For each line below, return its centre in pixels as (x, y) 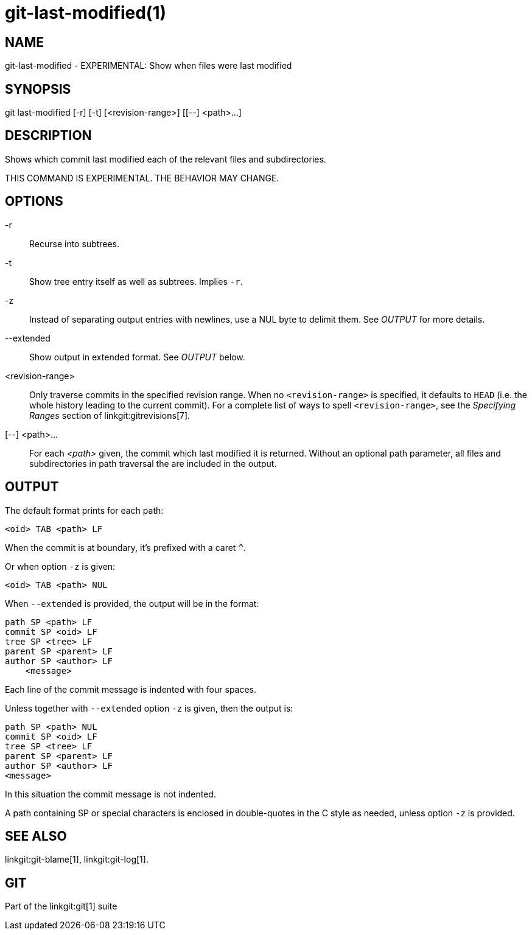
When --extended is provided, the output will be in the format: (132, 603)
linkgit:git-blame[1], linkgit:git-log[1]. (77, 860)
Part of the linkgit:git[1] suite (61, 906)
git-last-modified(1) (86, 13)
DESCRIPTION (48, 136)
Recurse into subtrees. (75, 243)
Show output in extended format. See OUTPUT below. (137, 357)
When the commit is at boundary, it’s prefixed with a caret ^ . (125, 547)
